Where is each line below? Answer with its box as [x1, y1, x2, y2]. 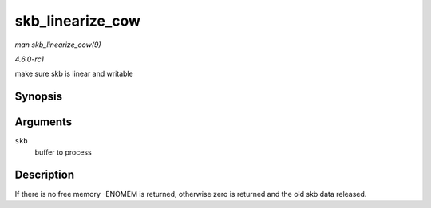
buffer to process [34, 147, 92, 157]
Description [14, 168, 75, 182]
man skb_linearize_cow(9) [14, 40, 101, 49]
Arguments [14, 116, 73, 129]
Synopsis [14, 90, 63, 104]
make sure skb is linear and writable [14, 69, 133, 79]
